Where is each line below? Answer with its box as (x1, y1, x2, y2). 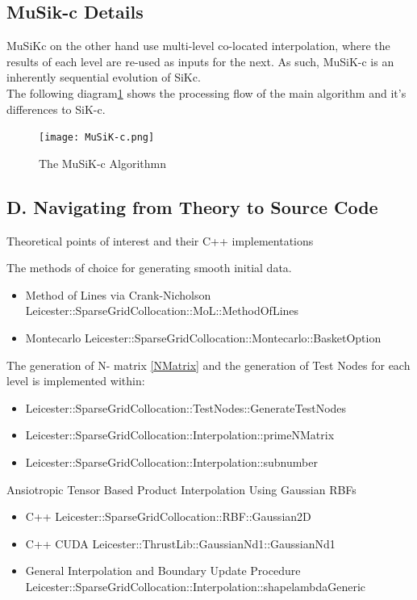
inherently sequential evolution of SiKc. (6, 69, 201, 86)
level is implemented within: (6, 372, 145, 389)
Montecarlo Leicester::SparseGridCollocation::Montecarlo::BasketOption (25, 329, 382, 346)
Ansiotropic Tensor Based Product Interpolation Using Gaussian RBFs (6, 480, 357, 497)
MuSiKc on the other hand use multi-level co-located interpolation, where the (6, 37, 390, 54)
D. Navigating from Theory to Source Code (6, 194, 378, 219)
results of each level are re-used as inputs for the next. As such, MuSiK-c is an (6, 52, 394, 69)
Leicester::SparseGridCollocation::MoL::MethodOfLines (25, 302, 299, 319)
